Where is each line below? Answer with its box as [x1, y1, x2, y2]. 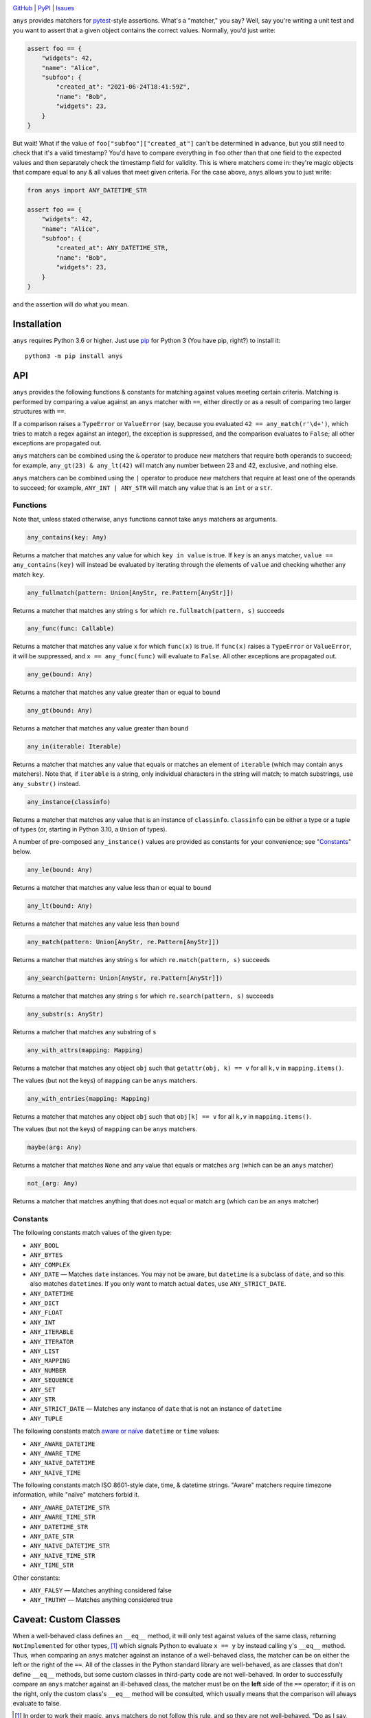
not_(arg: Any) [27, 1179, 78, 1187]
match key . [12, 570, 45, 579]
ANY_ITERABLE [30, 1328, 74, 1336]
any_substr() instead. [12, 779, 81, 788]
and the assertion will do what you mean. [12, 300, 129, 309]
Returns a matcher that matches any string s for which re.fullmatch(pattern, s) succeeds [12, 606, 285, 614]
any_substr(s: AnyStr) [27, 1010, 104, 1018]
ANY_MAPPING [30, 1357, 70, 1365]
